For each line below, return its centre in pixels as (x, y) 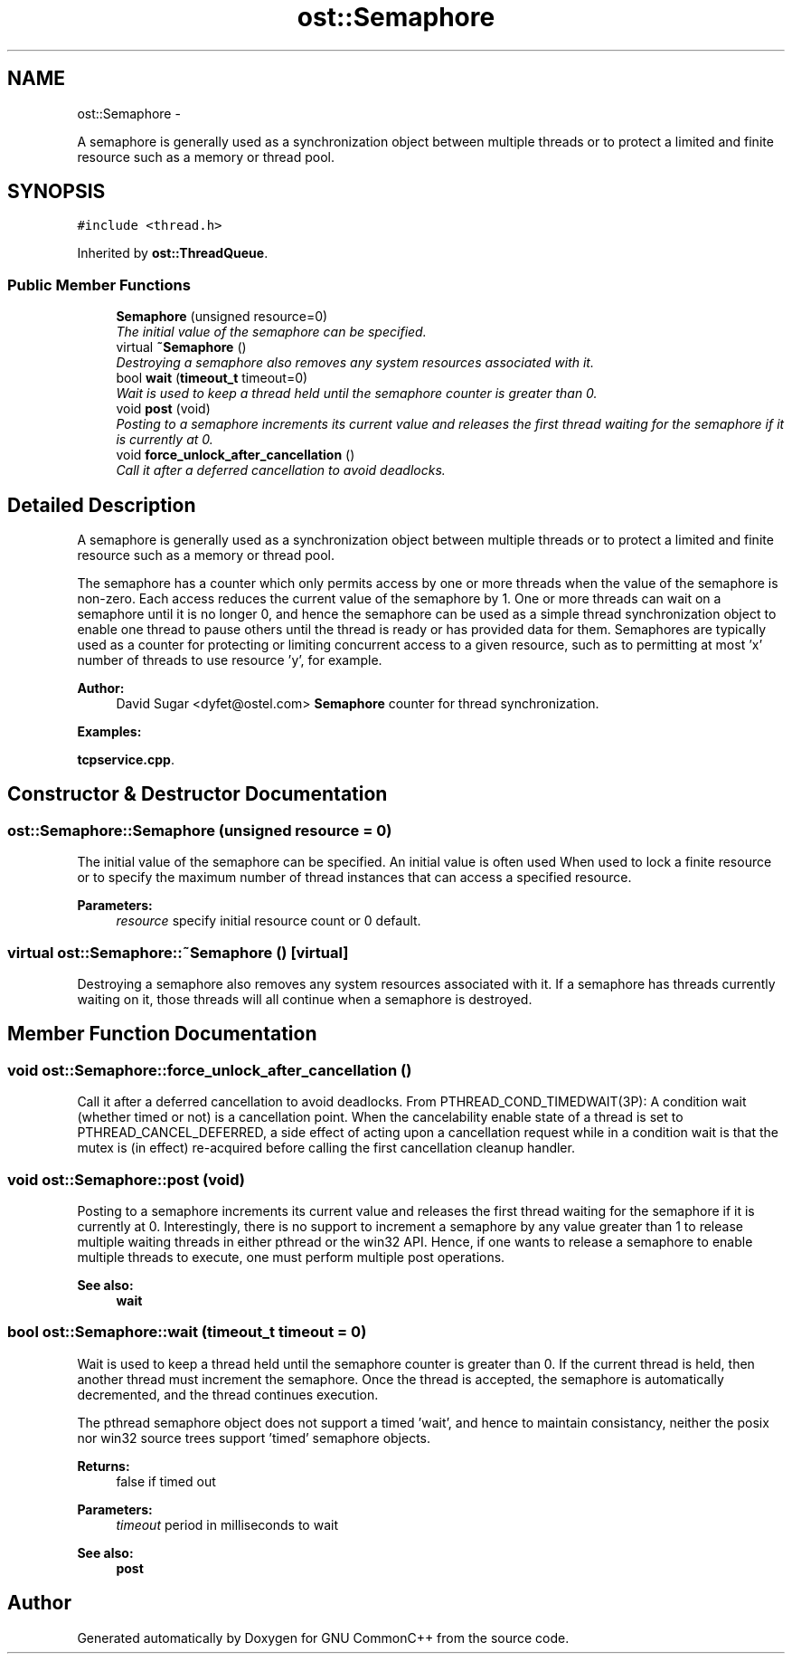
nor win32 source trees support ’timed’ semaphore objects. (254, 1438)
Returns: (104, 1466)
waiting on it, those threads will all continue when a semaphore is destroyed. (305, 999)
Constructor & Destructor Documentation (198, 794)
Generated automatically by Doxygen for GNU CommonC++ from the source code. (323, 1637)
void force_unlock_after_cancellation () (236, 455)
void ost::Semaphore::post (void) (126, 1179)
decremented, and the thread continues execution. (228, 1394)
